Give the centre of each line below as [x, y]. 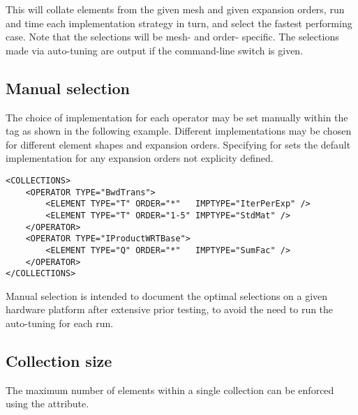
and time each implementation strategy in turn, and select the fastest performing [179, 23]
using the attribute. [47, 403]
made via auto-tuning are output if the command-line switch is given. [155, 50]
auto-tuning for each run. [60, 323]
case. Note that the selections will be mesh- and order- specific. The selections [172, 37]
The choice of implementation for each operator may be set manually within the [177, 117]
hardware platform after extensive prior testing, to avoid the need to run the [170, 309]
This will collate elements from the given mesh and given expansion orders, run [175, 9]
